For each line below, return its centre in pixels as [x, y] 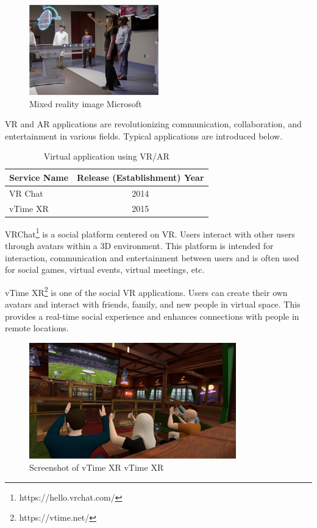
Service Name [39, 177]
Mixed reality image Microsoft [86, 103]
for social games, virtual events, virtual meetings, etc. [105, 269]
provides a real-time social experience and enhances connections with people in [152, 316]
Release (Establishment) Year [141, 177]
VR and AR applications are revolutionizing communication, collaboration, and [153, 124]
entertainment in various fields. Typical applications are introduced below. [144, 136]
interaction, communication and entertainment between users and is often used [152, 257]
